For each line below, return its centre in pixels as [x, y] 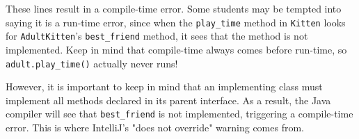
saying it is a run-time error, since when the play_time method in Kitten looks [176, 22]
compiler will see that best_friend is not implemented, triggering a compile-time [179, 114]
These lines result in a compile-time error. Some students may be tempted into [174, 8]
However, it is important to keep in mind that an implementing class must [164, 87]
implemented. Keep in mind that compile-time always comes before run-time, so [176, 49]
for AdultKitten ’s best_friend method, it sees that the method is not [157, 36]
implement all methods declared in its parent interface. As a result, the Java [168, 100]
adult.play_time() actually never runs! [92, 63]
